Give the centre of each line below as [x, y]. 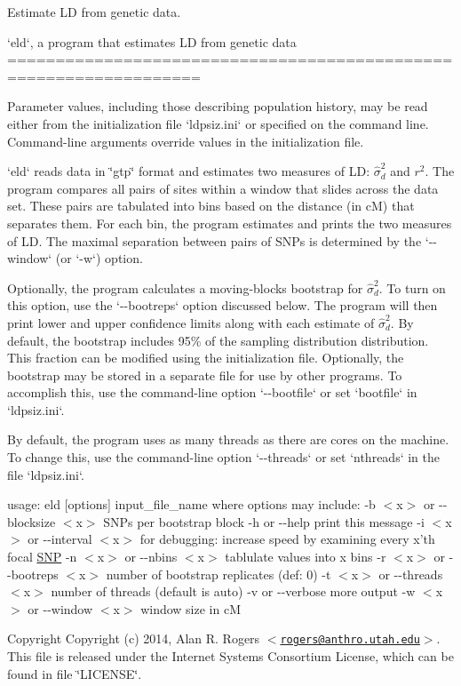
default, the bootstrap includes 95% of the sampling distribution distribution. [218, 340]
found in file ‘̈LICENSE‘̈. [75, 673]
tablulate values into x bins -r [306, 557]
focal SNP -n [42, 557]
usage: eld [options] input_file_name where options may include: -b [191, 504]
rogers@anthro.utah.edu [350, 640]
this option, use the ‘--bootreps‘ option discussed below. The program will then [223, 305]
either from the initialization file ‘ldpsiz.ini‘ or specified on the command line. [218, 123]
